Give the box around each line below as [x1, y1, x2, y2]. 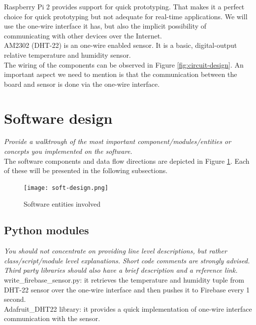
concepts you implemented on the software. [4, 146, 132, 156]
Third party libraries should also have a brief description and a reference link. [4, 265, 238, 275]
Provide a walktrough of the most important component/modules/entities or [4, 136, 231, 146]
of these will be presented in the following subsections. [4, 165, 168, 176]
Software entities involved [24, 198, 101, 209]
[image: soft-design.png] [24, 184, 108, 191]
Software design [4, 108, 113, 128]
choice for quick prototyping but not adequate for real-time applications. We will [4, 11, 248, 21]
